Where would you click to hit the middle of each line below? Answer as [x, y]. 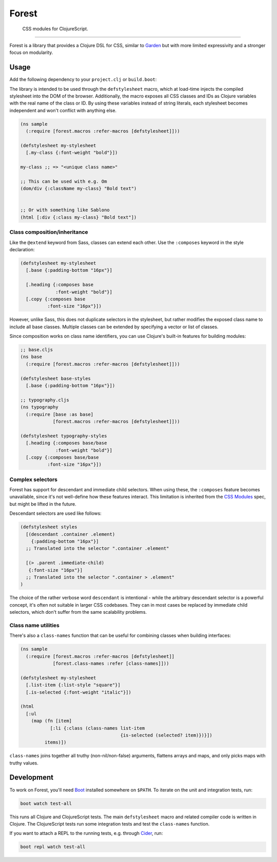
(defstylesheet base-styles [55, 378]
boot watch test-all [46, 803]
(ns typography [39, 407]
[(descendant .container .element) [71, 534]
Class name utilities [35, 625]
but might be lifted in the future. [43, 504]
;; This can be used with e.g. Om [64, 181]
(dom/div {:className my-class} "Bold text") [78, 189]
